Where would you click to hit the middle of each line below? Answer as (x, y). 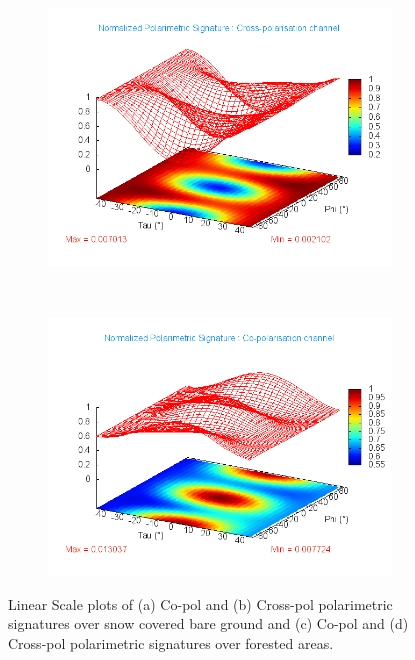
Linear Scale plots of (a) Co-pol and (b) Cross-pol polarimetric (200, 603)
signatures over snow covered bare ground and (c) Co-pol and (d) (208, 623)
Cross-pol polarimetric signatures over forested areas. (171, 642)
